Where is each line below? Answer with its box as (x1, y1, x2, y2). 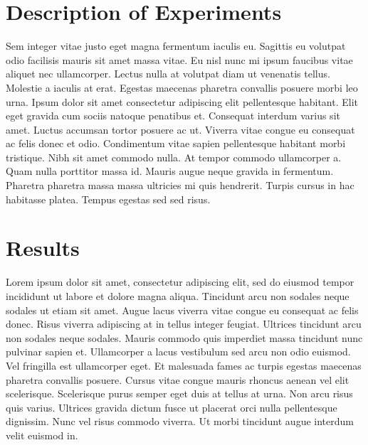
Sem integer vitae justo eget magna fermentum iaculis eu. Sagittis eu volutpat (6, 38, 346, 53)
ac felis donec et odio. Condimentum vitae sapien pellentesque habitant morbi (6, 136, 346, 151)
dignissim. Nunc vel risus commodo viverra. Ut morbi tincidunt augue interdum (6, 414, 354, 429)
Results (6, 233, 80, 262)
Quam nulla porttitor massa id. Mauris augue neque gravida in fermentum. (6, 163, 334, 178)
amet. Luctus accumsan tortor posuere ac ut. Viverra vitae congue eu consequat (6, 122, 355, 136)
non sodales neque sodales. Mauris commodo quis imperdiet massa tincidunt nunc (6, 330, 363, 345)
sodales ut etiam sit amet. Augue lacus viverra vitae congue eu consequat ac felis (6, 302, 359, 317)
